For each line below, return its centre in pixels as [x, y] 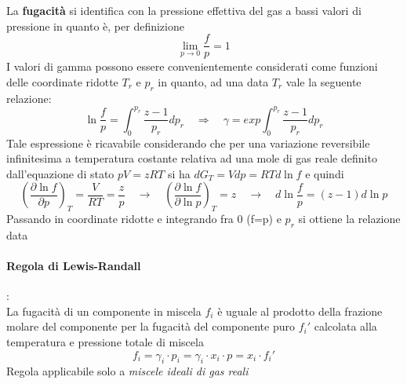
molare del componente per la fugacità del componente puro [151, 326]
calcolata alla [345, 326]
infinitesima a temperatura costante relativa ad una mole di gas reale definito [192, 158]
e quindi [325, 173]
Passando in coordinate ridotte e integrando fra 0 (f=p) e [144, 219]
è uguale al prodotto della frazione [300, 311]
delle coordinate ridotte [62, 81]
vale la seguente [323, 81]
